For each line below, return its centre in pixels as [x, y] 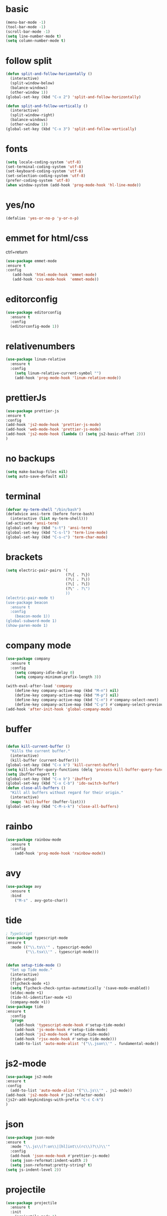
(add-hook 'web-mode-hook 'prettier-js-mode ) [53, 429]
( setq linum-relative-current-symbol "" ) [58, 373]
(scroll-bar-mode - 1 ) [28, 31]
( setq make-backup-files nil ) [37, 472]
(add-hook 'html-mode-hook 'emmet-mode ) [55, 275]
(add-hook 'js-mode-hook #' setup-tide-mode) [61, 1030]
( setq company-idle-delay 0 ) [45, 672]
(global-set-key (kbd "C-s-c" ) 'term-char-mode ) [57, 537]
